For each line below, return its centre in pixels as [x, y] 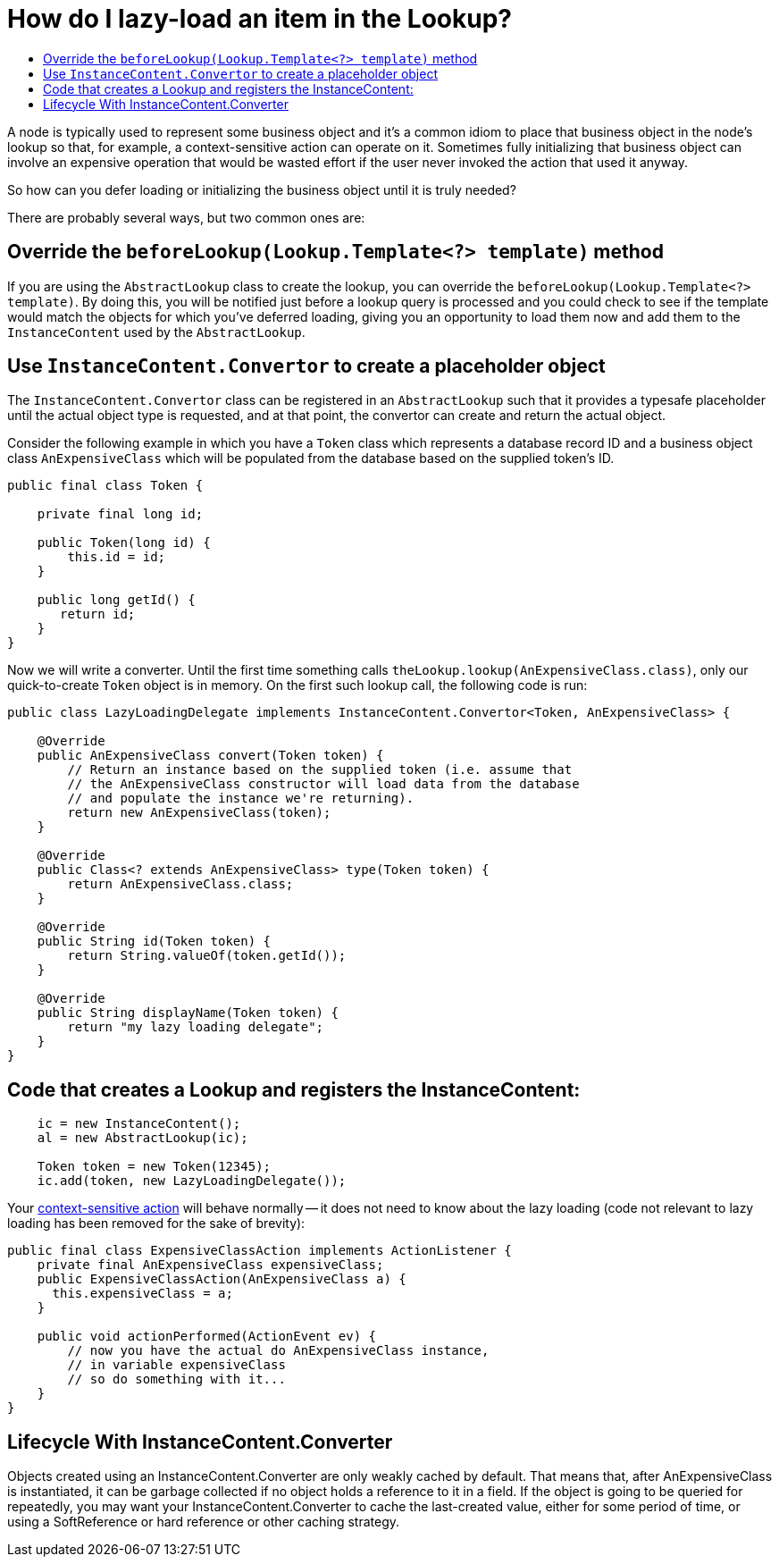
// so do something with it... [176, 1379]
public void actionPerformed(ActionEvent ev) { [207, 1337]
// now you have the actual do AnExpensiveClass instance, [278, 1351]
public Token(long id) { [124, 543]
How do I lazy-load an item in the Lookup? [260, 19]
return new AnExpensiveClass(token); [199, 813]
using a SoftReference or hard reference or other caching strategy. [204, 1522]
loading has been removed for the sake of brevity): [156, 1223]
